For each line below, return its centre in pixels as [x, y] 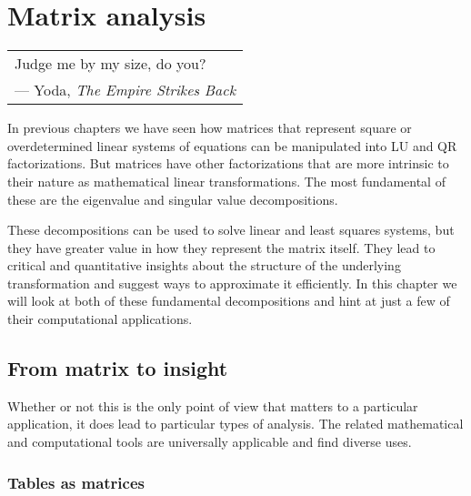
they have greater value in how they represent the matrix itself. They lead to [221, 247]
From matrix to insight [118, 368]
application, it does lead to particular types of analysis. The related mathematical [235, 424]
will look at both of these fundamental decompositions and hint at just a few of [229, 301]
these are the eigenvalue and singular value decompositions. [173, 199]
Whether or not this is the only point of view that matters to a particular [213, 405]
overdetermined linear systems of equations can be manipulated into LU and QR [232, 145]
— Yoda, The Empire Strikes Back [125, 90]
